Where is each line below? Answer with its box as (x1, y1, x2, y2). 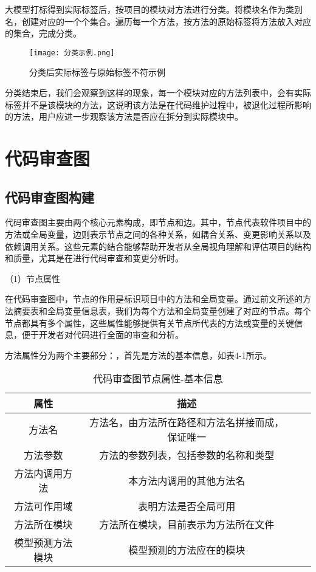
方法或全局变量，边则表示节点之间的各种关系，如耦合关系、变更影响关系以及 (5, 227, 311, 240)
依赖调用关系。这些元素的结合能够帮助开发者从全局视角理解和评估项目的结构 (5, 239, 311, 252)
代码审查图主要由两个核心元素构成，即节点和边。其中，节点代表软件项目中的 (5, 216, 311, 229)
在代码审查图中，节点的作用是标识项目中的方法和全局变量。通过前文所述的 (5, 292, 303, 305)
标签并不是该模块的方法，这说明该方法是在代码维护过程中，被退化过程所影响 (5, 98, 311, 111)
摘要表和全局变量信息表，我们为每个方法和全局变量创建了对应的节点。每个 (13, 304, 311, 317)
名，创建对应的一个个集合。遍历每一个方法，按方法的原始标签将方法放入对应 (5, 15, 311, 27)
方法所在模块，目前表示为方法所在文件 (99, 517, 275, 532)
